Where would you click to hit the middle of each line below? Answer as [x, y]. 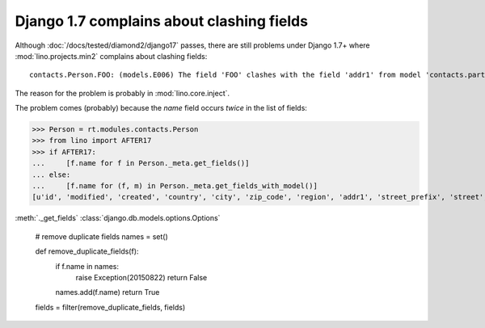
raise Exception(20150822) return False [141, 277]
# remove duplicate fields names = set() [102, 236]
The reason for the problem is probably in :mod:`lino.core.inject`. [122, 93]
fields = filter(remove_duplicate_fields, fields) [110, 307]
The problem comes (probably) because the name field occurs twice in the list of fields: [161, 108]
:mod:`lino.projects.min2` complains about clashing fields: [111, 56]
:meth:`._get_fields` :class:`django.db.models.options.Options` [118, 218]
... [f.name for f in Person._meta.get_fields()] [141, 163]
